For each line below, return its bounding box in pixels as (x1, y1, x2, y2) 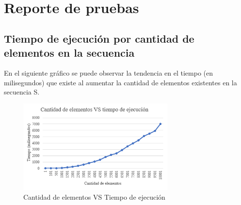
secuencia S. (4, 87, 40, 97)
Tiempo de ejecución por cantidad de (4, 31, 194, 46)
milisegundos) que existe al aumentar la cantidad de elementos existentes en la (4, 77, 237, 87)
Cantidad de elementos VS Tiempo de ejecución (23, 191, 165, 202)
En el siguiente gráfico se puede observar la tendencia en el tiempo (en (4, 67, 213, 78)
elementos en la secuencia (4, 45, 135, 60)
